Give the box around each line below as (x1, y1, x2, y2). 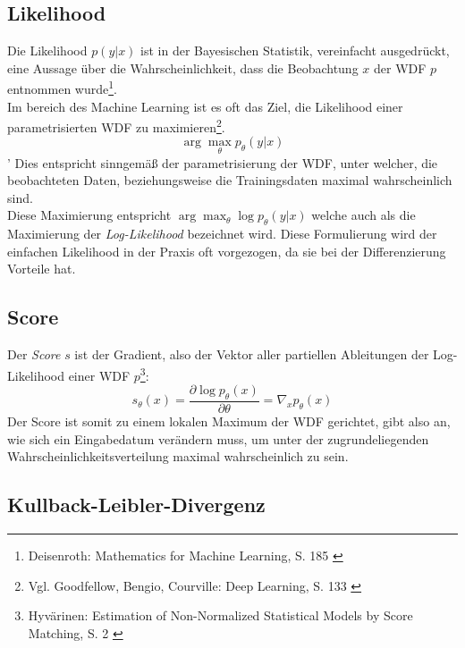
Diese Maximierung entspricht (7, 206, 172, 224)
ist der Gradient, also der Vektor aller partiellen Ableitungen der (74, 345, 429, 364)
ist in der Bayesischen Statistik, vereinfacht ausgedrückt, (140, 41, 450, 60)
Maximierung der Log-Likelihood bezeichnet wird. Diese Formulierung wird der (7, 224, 437, 243)
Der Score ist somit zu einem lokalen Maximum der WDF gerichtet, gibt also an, (7, 411, 451, 430)
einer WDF (68, 366, 131, 384)
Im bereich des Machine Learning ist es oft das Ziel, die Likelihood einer (7, 97, 403, 115)
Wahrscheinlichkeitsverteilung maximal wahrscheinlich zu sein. (7, 447, 349, 466)
